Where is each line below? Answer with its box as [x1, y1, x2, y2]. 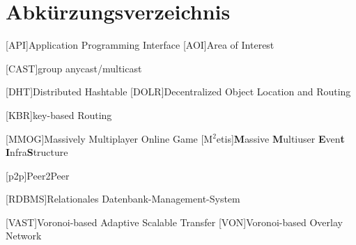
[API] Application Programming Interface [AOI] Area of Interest [6, 38, 274, 52]
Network [6, 228, 42, 243]
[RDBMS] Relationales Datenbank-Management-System [6, 191, 240, 206]
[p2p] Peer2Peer [6, 168, 70, 182]
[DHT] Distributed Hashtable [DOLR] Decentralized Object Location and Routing [6, 84, 351, 99]
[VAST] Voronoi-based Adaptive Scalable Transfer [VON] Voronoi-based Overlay [6, 214, 343, 229]
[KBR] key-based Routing [6, 107, 112, 122]
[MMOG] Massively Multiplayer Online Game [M [6, 131, 213, 145]
